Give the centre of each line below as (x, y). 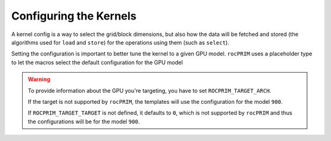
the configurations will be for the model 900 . (84, 121)
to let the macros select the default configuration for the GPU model (97, 62)
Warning (39, 79)
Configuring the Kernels (74, 16)
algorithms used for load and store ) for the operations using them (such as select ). (120, 42)
